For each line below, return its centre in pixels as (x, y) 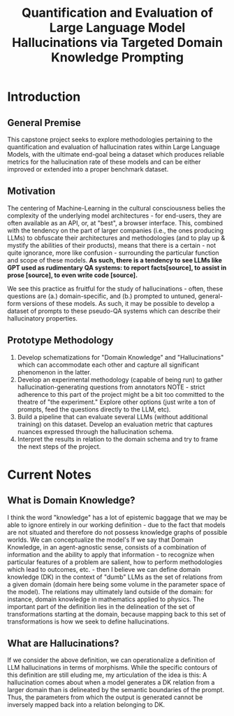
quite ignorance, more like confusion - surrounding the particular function (113, 253)
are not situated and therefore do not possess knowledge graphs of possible (117, 532)
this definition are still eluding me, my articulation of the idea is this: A (107, 675)
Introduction (44, 97)
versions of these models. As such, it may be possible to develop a (118, 303)
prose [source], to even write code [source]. (73, 275)
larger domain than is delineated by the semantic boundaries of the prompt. (116, 690)
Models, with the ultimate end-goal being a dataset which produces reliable (116, 154)
